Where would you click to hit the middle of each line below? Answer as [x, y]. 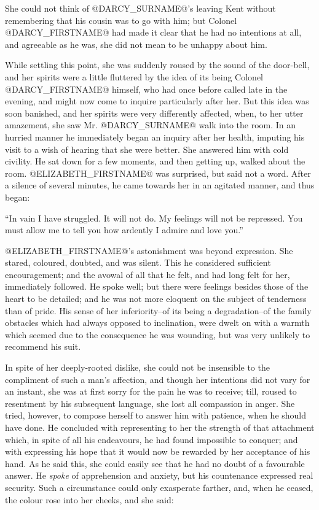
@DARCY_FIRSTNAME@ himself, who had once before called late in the [146, 89]
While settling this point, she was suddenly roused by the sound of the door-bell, [157, 65]
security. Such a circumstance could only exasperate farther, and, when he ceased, [159, 487]
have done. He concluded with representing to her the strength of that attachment [160, 427]
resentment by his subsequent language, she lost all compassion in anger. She [150, 403]
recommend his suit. [43, 346]
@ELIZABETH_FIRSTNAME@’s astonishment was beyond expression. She [149, 250]
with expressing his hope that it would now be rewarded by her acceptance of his [158, 451]
